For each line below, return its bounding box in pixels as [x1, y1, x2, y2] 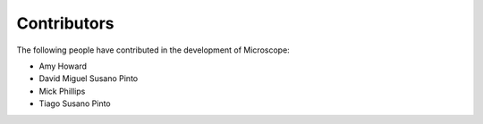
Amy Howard [38, 61, 87, 71]
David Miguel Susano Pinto [38, 73, 139, 84]
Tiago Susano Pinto [38, 98, 111, 109]
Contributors [16, 13, 115, 33]
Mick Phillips [38, 86, 86, 96]
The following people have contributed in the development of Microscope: [16, 45, 290, 55]
